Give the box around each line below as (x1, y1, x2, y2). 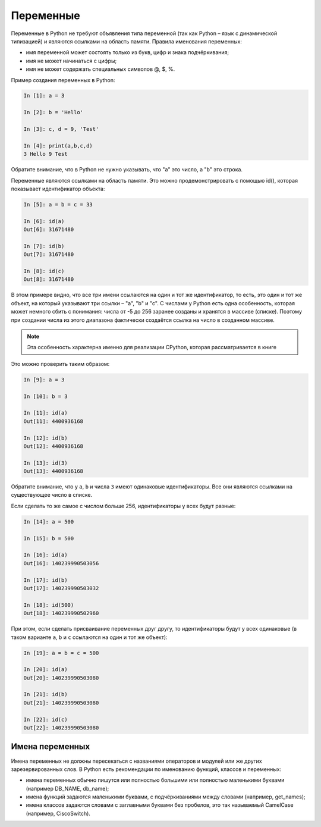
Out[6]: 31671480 (23, 226, 74, 233)
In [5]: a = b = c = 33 (23, 201, 93, 208)
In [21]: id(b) (23, 691, 68, 698)
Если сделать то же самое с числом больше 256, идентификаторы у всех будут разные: (11, 502, 236, 509)
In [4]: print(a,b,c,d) (23, 142, 93, 149)
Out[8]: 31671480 (23, 276, 74, 283)
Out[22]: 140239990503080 (23, 725, 99, 731)
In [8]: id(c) (23, 268, 65, 275)
